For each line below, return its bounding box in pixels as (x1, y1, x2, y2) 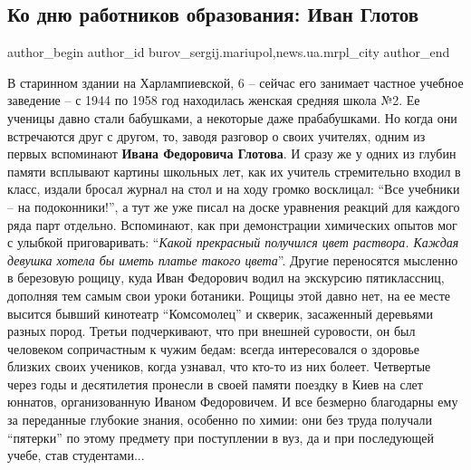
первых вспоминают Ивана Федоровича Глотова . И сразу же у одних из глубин (7, 144, 457, 163)
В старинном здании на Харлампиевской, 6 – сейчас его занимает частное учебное (7, 72, 464, 91)
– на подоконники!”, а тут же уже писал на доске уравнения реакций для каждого (7, 197, 460, 216)
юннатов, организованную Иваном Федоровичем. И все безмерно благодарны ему (7, 392, 458, 411)
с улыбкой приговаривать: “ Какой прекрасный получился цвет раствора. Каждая (7, 233, 459, 252)
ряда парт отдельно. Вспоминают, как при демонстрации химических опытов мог (7, 215, 457, 234)
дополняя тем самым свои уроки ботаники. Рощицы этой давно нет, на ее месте (7, 285, 451, 304)
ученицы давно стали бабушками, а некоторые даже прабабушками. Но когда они (7, 108, 457, 127)
